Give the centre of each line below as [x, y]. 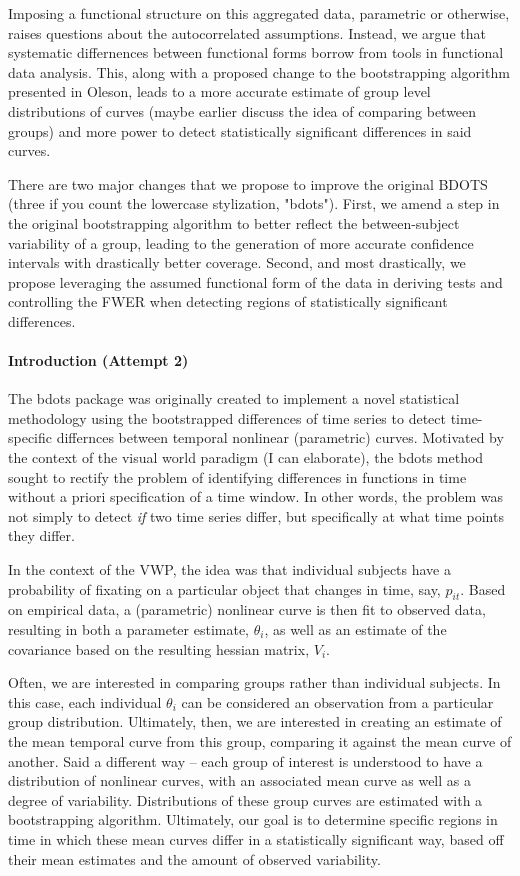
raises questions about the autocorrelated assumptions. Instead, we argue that [247, 32]
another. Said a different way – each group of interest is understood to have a [245, 760]
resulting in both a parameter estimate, [128, 629]
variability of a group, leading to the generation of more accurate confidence [241, 242]
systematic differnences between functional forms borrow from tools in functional [256, 52]
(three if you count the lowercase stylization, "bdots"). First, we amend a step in [254, 203]
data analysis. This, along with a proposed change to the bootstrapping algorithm [259, 71]
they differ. [41, 535]
